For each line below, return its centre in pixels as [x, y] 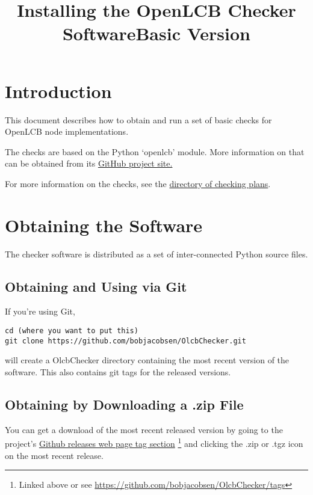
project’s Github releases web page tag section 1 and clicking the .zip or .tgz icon [154, 442]
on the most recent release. [54, 455]
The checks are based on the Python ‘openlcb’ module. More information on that [155, 151]
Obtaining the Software [104, 225]
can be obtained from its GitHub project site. [89, 163]
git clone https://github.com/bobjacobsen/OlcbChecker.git [126, 341]
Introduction [58, 91]
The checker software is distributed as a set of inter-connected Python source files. [156, 254]
